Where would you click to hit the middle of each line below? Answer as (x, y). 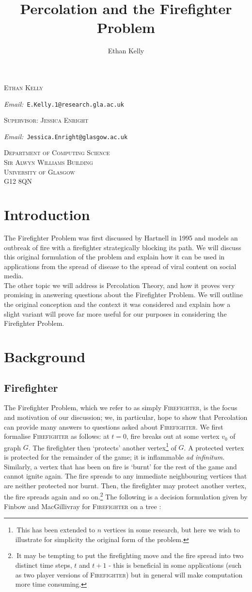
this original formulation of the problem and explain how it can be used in (114, 257)
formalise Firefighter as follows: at (57, 436)
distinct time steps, (44, 565)
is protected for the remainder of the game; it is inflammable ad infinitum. (114, 457)
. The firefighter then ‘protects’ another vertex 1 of (102, 447)
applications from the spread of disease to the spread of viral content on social (120, 266)
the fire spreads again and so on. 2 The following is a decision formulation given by (126, 496)
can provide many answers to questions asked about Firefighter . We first (114, 426)
